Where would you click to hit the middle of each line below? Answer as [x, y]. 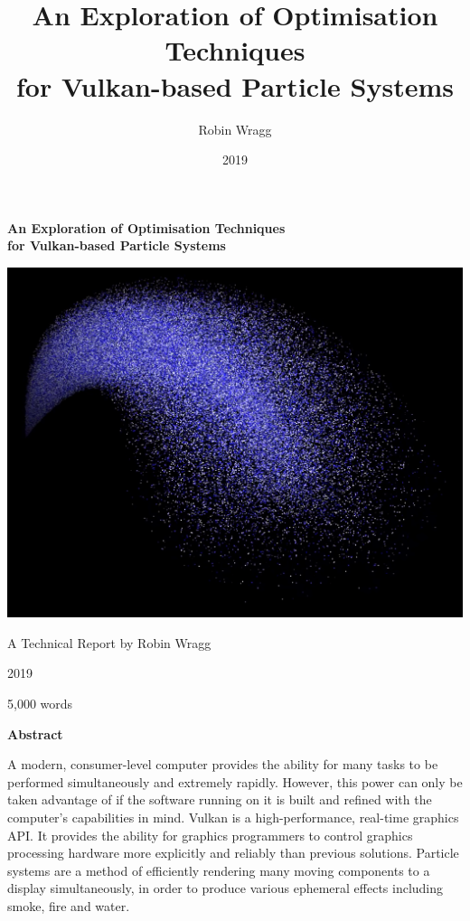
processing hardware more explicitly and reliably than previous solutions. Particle [233, 853]
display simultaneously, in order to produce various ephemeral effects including [226, 888]
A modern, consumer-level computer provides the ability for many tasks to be [223, 764]
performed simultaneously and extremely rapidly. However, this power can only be [235, 781]
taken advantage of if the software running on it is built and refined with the [220, 799]
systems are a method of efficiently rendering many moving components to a [219, 870]
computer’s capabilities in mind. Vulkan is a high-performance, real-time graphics [233, 817]
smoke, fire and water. [69, 905]
